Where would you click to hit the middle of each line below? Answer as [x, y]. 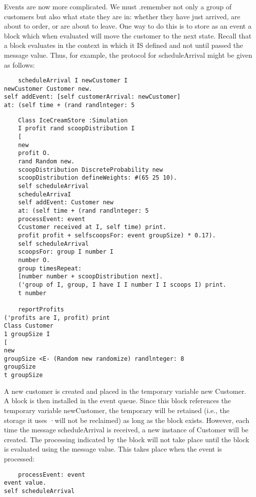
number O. [34, 260]
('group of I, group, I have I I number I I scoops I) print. [122, 285]
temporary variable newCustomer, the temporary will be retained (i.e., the [117, 410]
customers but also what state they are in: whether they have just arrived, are [122, 16]
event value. [25, 483]
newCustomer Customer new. [48, 89]
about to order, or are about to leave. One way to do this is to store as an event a [128, 26]
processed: [19, 458]
